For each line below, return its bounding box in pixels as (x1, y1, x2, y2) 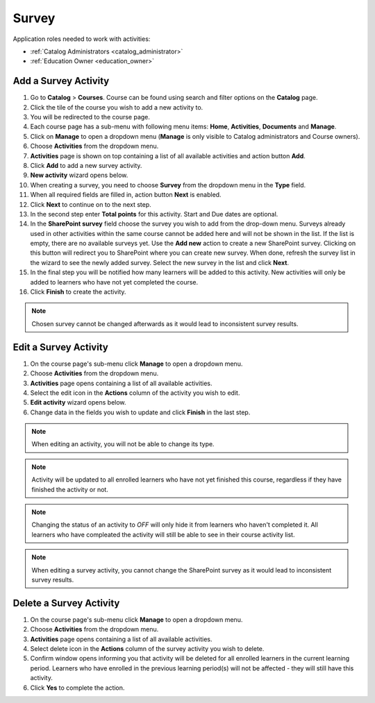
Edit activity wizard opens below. (30, 398, 126, 407)
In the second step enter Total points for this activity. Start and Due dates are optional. (30, 210, 278, 218)
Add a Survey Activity (12, 75, 110, 87)
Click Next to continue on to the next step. (30, 200, 152, 208)
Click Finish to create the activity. (30, 288, 126, 296)
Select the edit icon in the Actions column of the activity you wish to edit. (30, 389, 240, 397)
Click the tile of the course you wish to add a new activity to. (30, 103, 203, 111)
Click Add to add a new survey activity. (30, 161, 142, 169)
